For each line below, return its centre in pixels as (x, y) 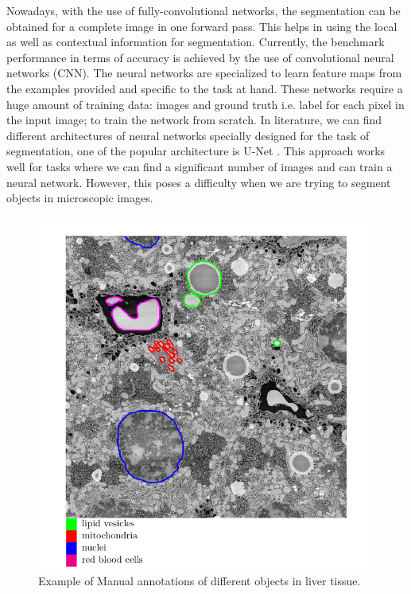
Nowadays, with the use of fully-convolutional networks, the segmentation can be (204, 10)
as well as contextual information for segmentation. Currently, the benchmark (196, 42)
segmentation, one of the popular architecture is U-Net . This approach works (196, 151)
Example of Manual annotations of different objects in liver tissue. (200, 581)
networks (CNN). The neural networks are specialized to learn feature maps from (204, 73)
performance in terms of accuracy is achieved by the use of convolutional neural (200, 57)
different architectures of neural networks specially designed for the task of (188, 135)
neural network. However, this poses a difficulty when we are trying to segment (199, 182)
